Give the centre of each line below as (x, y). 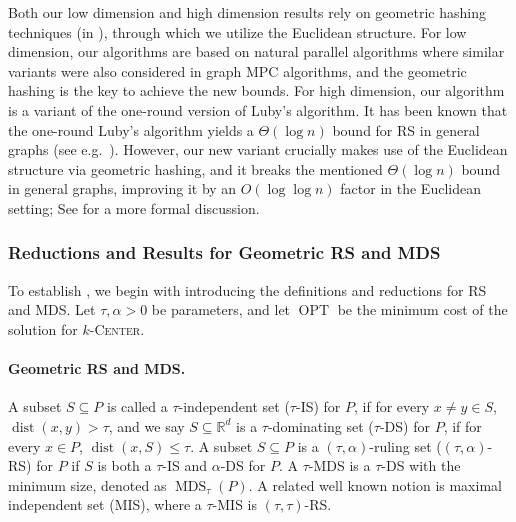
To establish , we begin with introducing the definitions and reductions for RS (247, 289)
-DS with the (421, 465)
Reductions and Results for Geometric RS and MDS (224, 252)
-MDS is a (339, 465)
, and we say (146, 425)
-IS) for (318, 406)
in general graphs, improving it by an (122, 188)
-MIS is (234, 504)
